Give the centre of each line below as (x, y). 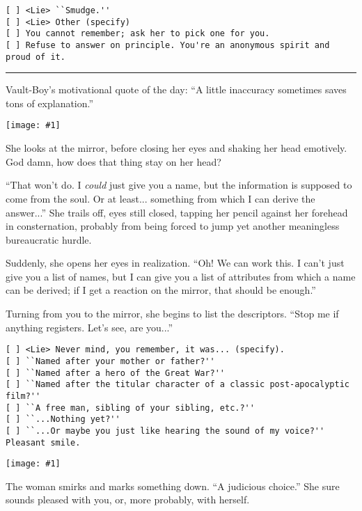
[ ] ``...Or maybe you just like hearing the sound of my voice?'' (165, 431)
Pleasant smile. (43, 442)
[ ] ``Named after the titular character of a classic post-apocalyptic (178, 385)
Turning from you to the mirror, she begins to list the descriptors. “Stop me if (172, 314)
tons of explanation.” (50, 103)
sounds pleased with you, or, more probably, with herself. (128, 500)
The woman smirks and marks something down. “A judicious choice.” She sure (173, 486)
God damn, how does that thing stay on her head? (113, 161)
